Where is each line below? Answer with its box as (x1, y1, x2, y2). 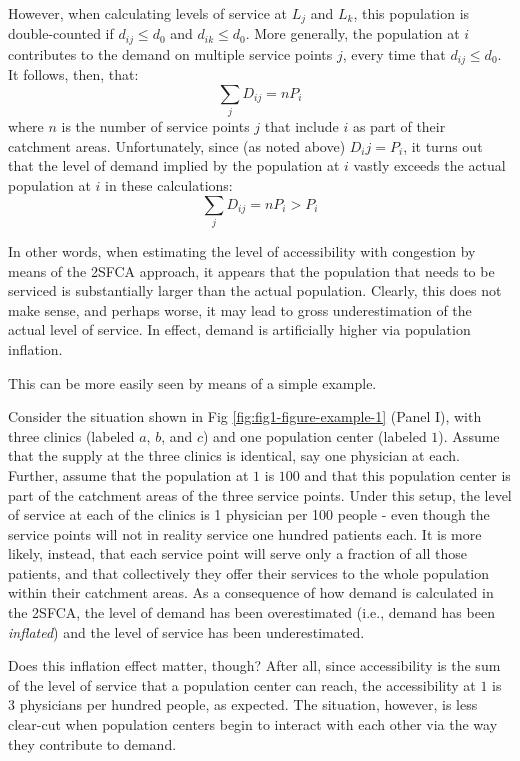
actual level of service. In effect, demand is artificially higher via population (8, 319, 471, 340)
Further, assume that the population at (8, 464, 249, 485)
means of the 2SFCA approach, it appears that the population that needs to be (8, 260, 495, 281)
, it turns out (403, 135, 483, 156)
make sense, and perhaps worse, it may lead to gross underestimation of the (8, 299, 472, 320)
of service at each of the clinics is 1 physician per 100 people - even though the (8, 504, 490, 525)
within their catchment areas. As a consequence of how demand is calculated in (8, 582, 494, 603)
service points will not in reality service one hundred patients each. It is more (8, 523, 482, 544)
